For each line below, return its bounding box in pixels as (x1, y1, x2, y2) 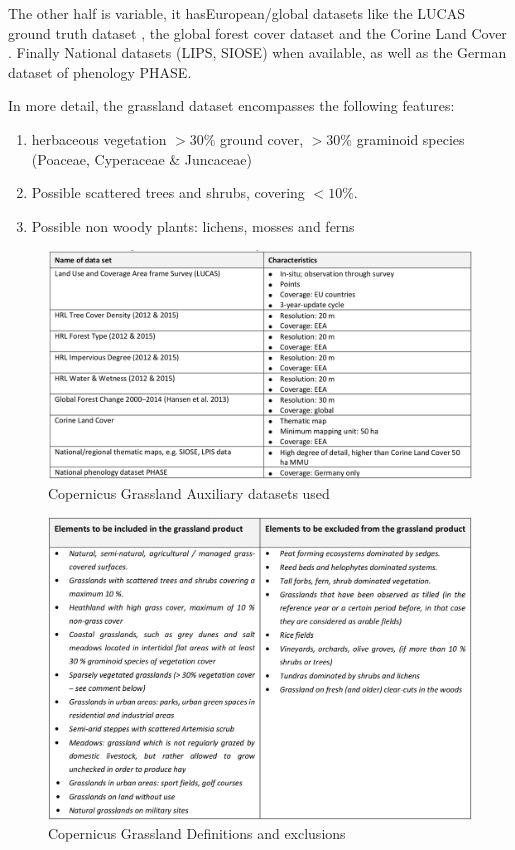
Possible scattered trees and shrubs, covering (31, 182, 305, 203)
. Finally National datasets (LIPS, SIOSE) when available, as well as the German (8, 42, 507, 63)
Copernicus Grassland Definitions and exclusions (48, 823, 346, 844)
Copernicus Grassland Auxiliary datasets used (48, 482, 330, 503)
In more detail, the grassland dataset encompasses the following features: (8, 95, 455, 116)
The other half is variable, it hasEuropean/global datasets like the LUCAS (8, 3, 466, 23)
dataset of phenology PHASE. (8, 61, 192, 82)
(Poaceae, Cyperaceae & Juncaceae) (31, 148, 252, 169)
